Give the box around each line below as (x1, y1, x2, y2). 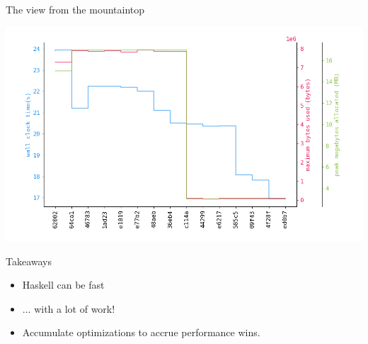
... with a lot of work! (22, 301, 115, 316)
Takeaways (6, 253, 52, 268)
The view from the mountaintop (6, 2, 145, 16)
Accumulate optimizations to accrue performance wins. (22, 325, 260, 340)
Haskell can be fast (22, 277, 105, 292)
